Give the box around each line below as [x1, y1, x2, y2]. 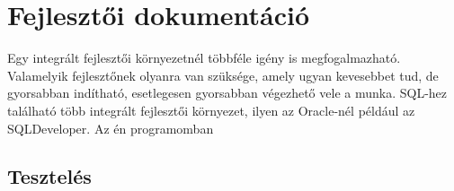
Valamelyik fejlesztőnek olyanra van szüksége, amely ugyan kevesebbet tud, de [7, 65, 439, 84]
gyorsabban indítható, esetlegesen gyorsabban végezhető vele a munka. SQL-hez [7, 83, 448, 102]
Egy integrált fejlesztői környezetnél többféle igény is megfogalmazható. [7, 48, 401, 67]
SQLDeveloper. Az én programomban [7, 118, 214, 137]
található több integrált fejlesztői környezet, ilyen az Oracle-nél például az [7, 100, 415, 119]
